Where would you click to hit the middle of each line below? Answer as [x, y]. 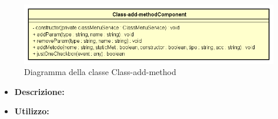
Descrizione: [39, 91]
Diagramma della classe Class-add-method [100, 72]
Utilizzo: [32, 111]
